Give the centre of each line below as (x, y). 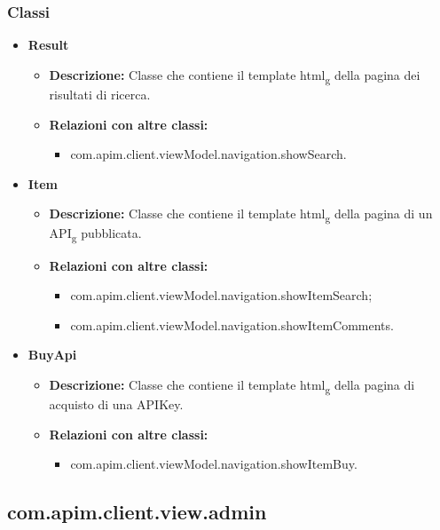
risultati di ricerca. (100, 94)
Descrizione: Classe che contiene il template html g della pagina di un (241, 215)
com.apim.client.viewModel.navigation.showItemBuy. (214, 464)
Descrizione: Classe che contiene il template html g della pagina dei (235, 75)
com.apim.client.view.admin (137, 512)
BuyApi (52, 355)
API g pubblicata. (95, 234)
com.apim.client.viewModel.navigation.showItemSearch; (221, 295)
